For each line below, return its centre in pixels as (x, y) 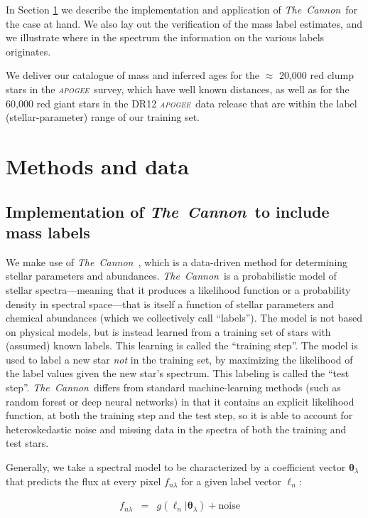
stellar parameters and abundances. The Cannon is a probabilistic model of (171, 276)
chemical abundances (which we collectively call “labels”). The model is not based (184, 318)
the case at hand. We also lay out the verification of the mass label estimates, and (184, 23)
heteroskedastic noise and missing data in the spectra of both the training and (176, 429)
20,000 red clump (316, 75)
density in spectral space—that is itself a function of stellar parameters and (170, 303)
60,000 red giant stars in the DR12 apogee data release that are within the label (182, 103)
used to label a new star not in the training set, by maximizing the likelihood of (179, 359)
